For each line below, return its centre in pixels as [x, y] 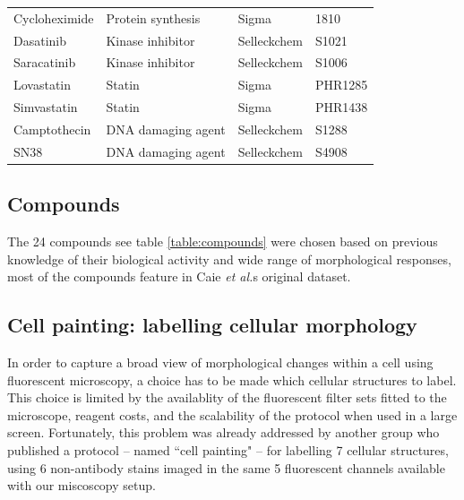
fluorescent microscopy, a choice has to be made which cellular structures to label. [232, 379]
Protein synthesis [153, 17]
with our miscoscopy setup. [82, 485]
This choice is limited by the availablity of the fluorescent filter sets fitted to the [227, 397]
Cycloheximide [54, 17]
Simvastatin [46, 107]
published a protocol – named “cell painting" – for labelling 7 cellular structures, [228, 450]
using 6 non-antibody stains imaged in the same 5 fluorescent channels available [226, 467]
